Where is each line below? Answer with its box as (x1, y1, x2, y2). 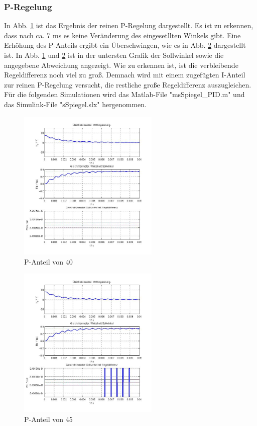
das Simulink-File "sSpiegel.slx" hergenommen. (4, 99, 147, 109)
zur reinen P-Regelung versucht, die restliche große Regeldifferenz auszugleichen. (4, 79, 251, 90)
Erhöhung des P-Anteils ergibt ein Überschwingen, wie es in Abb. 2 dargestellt (4, 40, 246, 50)
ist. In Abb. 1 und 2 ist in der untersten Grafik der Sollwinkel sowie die (4, 50, 224, 60)
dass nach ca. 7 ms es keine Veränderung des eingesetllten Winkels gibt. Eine (4, 30, 241, 40)
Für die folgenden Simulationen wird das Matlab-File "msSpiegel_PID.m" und (4, 89, 245, 100)
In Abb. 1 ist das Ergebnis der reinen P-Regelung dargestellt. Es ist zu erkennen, (4, 20, 253, 31)
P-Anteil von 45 (24, 413, 73, 424)
